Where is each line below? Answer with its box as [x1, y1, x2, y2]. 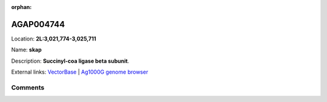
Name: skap [11, 46, 42, 54]
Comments [11, 83, 45, 92]
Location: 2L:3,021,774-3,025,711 [11, 35, 96, 42]
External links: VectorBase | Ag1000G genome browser [11, 68, 148, 75]
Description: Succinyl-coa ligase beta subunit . [11, 57, 130, 65]
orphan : [11, 4, 32, 10]
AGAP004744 [11, 19, 65, 30]
